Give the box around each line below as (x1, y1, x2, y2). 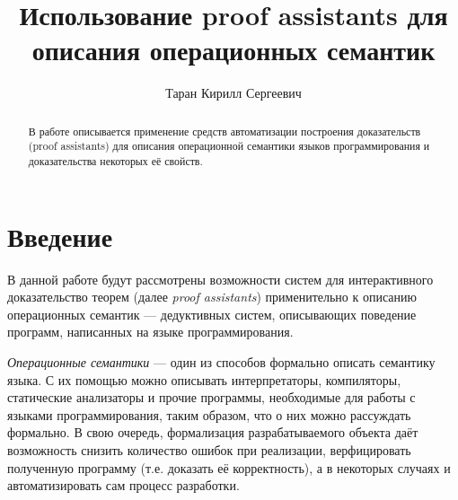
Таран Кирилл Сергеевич (165, 83, 302, 102)
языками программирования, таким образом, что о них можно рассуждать (7, 405, 411, 424)
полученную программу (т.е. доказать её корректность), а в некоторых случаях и (7, 458, 451, 477)
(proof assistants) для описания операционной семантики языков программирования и (28, 138, 430, 154)
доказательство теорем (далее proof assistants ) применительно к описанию (7, 287, 418, 306)
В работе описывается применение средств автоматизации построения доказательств (28, 123, 421, 138)
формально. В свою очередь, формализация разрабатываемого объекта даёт (7, 423, 418, 442)
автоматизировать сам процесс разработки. (7, 476, 240, 495)
